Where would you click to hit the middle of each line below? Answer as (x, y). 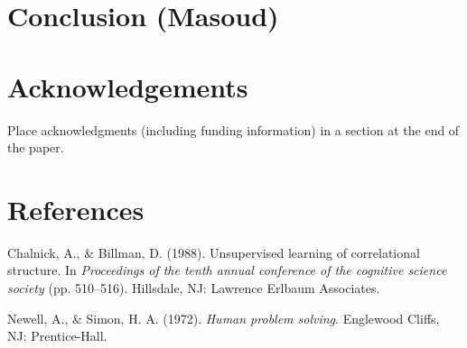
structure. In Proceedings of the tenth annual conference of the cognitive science (227, 270)
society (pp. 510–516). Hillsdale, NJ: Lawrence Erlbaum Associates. (194, 288)
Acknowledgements (128, 86)
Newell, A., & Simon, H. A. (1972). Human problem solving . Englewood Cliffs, (224, 318)
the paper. (36, 147)
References (76, 209)
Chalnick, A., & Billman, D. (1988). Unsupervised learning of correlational (214, 252)
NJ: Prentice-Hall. (57, 336)
